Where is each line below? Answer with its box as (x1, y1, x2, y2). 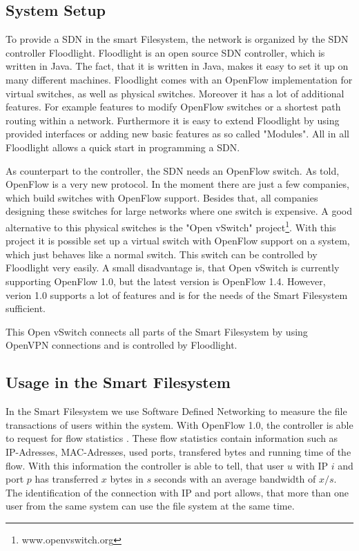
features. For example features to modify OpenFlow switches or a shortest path (6, 99, 341, 114)
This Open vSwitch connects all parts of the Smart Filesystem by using (6, 324, 308, 338)
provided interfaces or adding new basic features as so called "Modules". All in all (6, 126, 349, 141)
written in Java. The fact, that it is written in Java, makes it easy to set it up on (6, 59, 349, 73)
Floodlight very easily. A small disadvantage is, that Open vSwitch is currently (6, 260, 340, 275)
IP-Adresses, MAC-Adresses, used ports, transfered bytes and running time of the (6, 444, 351, 458)
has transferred (35, 472, 99, 486)
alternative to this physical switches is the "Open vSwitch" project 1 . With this (6, 217, 336, 234)
